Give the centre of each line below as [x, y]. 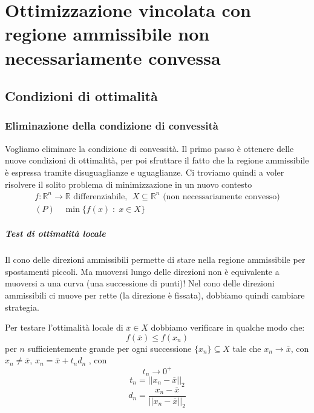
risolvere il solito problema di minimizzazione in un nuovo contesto [129, 184]
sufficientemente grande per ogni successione [110, 348]
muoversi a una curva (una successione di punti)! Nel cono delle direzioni [140, 283]
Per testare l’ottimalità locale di [64, 327]
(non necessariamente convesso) [221, 197]
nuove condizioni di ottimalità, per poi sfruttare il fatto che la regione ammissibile [157, 160]
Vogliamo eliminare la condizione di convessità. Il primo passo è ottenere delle [149, 148]
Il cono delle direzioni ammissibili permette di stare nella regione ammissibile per [155, 259]
